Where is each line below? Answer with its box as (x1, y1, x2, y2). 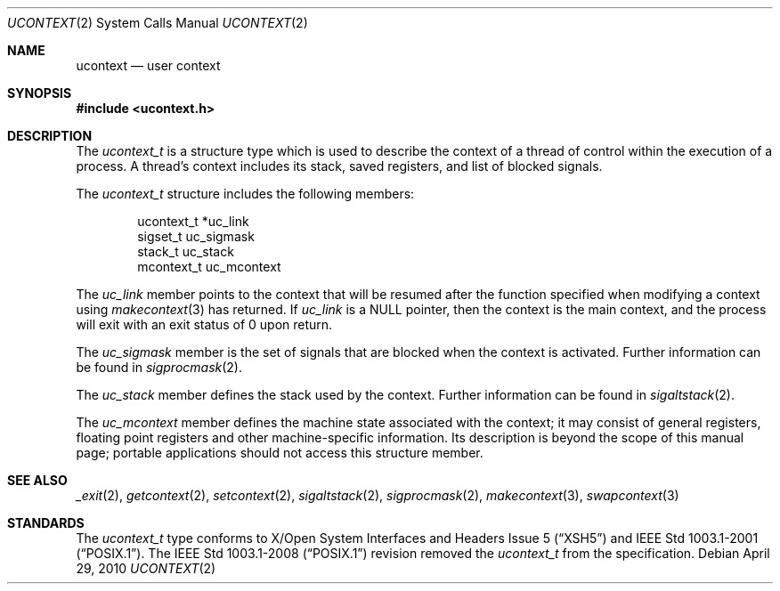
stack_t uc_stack (137, 244, 234, 259)
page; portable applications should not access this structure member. (76, 445, 483, 460)
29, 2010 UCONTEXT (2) (76, 561, 216, 576)
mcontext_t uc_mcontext (137, 259, 281, 274)
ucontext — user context (76, 58, 221, 73)
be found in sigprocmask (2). (76, 360, 243, 375)
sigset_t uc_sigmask (137, 229, 255, 244)
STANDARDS (7, 515, 85, 530)
